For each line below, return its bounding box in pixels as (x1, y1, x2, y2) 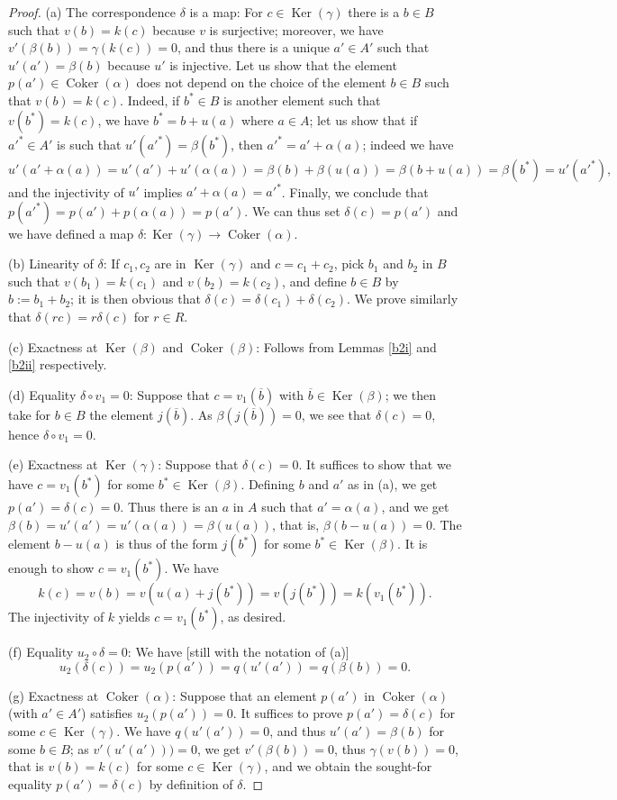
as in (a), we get (348, 475, 438, 493)
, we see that (301, 405, 372, 423)
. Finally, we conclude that (281, 182, 429, 201)
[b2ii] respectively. (8, 355, 107, 374)
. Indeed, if (120, 90, 180, 109)
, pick (333, 254, 365, 273)
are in (154, 254, 186, 273)
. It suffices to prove (232, 704, 343, 723)
